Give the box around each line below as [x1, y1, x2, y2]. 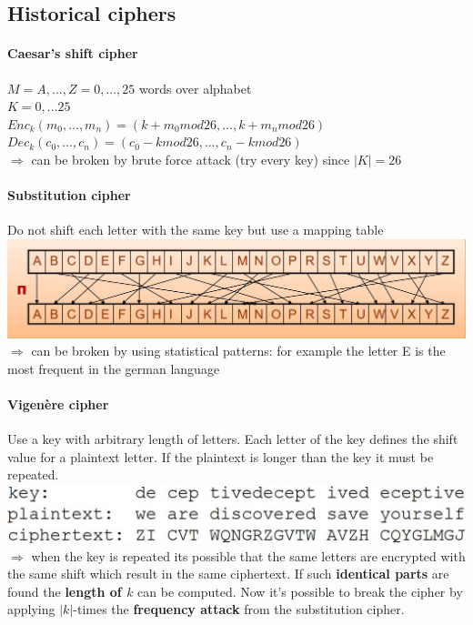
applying [7, 600, 55, 619]
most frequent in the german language [7, 358, 220, 378]
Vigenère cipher [7, 395, 109, 414]
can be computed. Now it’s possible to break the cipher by [137, 581, 463, 600]
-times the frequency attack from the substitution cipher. [73, 600, 405, 619]
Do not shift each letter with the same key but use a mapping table [7, 220, 384, 239]
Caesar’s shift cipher [7, 44, 138, 63]
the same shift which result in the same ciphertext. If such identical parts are [7, 564, 449, 583]
